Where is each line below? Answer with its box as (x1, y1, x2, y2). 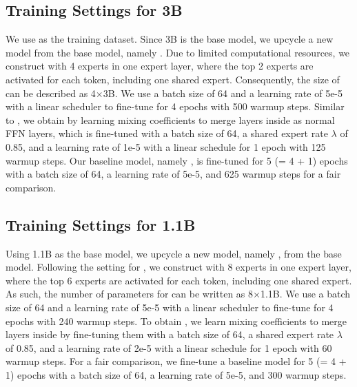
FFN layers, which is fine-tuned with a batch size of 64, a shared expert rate (6, 126, 328, 140)
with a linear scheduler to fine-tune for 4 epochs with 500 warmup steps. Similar (6, 99, 345, 114)
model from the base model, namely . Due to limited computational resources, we (6, 45, 350, 59)
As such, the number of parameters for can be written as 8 (6, 286, 254, 301)
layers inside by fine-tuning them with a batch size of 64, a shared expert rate (6, 327, 334, 342)
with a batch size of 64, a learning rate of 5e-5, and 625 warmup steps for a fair (6, 167, 341, 181)
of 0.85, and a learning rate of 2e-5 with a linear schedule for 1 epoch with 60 (6, 340, 332, 355)
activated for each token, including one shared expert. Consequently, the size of (6, 72, 340, 86)
